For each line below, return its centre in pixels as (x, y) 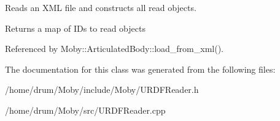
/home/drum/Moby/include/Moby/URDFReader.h (102, 90)
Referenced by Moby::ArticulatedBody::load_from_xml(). (115, 49)
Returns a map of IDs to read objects (75, 28)
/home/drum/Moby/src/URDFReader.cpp (85, 110)
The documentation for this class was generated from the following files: (140, 69)
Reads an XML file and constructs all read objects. (101, 7)
